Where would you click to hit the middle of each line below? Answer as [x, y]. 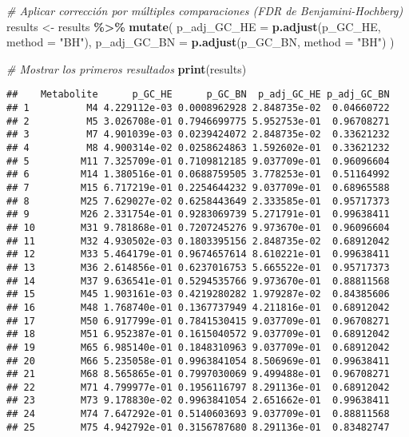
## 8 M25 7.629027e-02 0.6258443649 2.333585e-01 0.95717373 [198, 201]
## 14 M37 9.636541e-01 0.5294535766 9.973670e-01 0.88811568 [198, 281]
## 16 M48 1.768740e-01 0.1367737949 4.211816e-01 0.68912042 [198, 307]
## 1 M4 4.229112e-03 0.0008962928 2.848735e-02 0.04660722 [198, 108]
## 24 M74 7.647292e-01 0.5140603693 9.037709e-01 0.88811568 [198, 414]
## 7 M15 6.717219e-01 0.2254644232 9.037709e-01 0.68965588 [198, 187]
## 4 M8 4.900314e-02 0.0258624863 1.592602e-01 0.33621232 [198, 148]
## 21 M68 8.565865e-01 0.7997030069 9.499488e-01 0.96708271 [198, 374]
